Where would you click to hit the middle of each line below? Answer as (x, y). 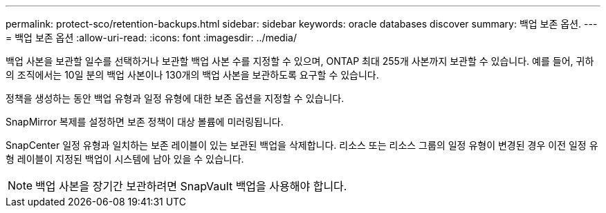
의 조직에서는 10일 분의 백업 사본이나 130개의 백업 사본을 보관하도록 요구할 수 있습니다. (192, 75)
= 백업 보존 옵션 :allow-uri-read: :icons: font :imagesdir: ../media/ (151, 38)
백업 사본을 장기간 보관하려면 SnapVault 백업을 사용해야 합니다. (191, 186)
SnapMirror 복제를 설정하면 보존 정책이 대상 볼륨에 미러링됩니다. (145, 122)
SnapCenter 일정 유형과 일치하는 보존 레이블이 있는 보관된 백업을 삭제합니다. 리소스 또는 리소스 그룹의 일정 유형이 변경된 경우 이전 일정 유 (302, 145)
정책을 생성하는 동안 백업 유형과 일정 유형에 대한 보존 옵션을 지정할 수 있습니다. (175, 98)
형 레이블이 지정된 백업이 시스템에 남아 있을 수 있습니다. (125, 159)
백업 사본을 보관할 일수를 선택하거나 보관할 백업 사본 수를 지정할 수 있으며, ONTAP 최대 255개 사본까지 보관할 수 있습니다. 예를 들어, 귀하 (300, 61)
